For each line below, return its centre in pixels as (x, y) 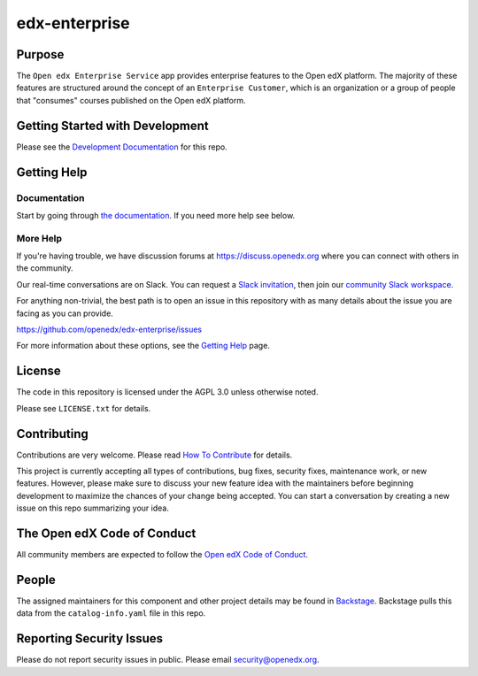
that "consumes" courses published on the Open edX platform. (131, 100)
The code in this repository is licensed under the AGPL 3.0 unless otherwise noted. (167, 392)
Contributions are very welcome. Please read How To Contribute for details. (154, 455)
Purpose (40, 54)
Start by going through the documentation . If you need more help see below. (156, 215)
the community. (45, 268)
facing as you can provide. (65, 313)
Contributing (52, 434)
